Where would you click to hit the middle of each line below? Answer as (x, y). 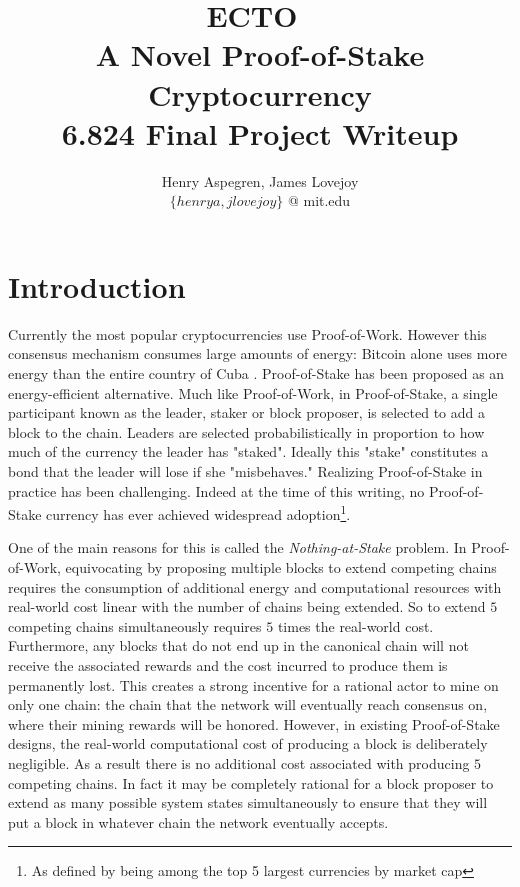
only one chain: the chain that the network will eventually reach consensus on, (248, 704)
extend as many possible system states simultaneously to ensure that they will (248, 802)
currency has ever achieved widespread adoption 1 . (198, 512)
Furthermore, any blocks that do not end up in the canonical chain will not (238, 645)
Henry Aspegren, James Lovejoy (260, 180)
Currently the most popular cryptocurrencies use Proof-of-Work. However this (247, 333)
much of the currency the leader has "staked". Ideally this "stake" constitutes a (248, 451)
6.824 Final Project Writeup (260, 132)
